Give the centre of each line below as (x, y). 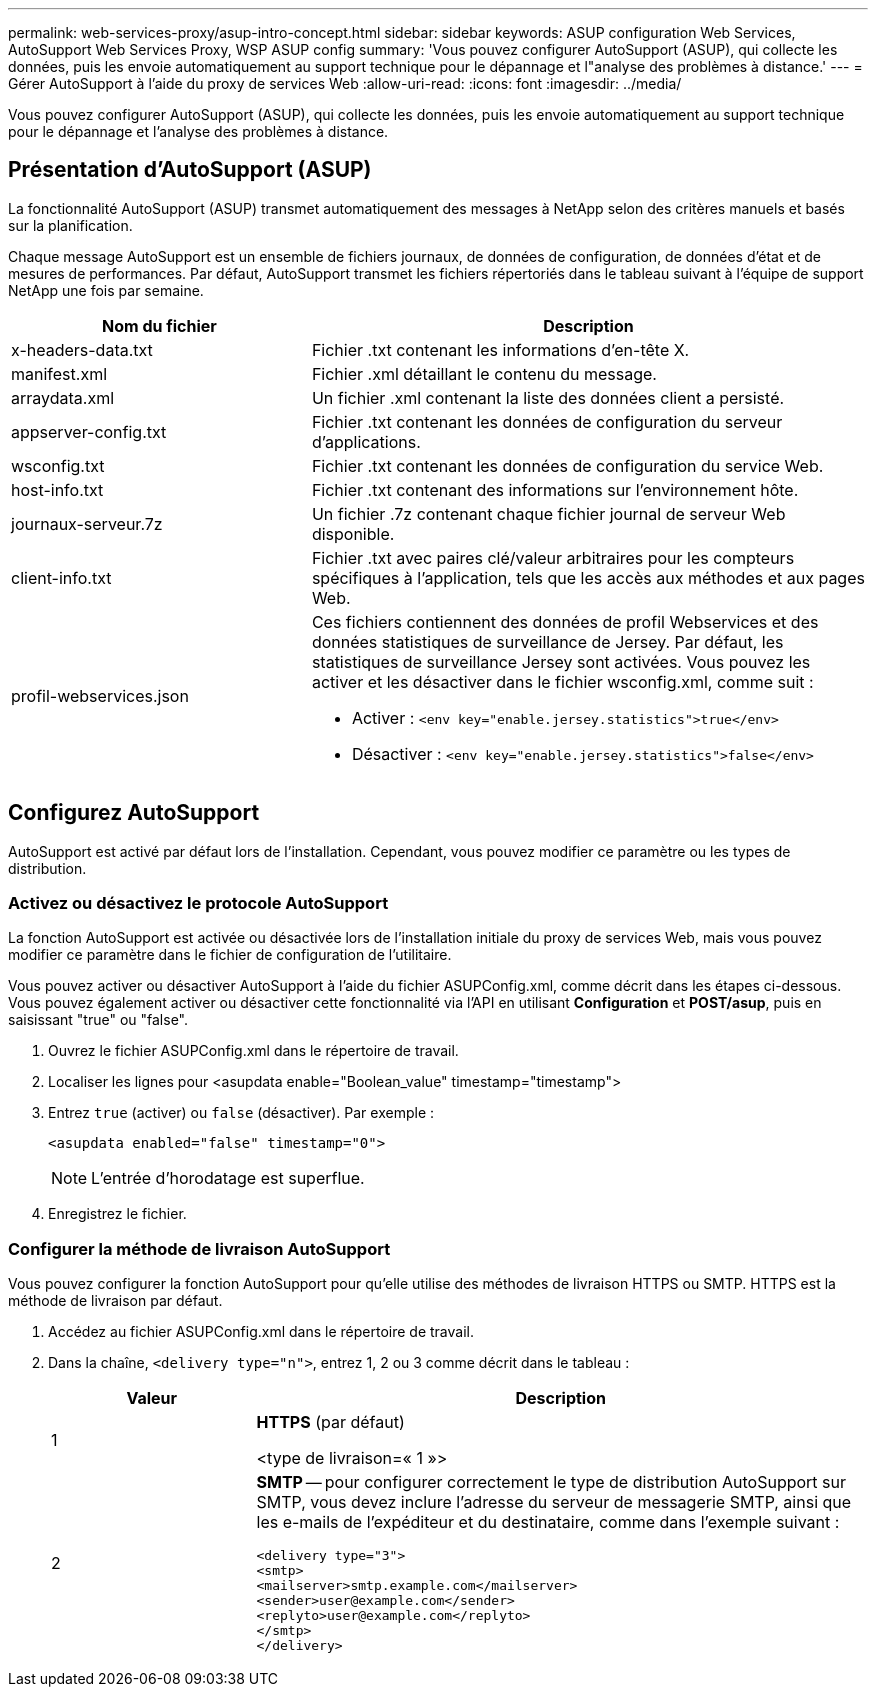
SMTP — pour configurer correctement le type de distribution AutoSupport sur (551, 1482)
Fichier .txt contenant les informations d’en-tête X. (500, 349)
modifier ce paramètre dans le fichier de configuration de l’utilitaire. (230, 955)
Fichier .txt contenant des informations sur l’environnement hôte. (555, 489)
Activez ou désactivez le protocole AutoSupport (198, 903)
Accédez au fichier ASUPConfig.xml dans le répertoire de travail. (261, 1332)
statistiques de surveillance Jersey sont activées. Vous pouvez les (561, 661)
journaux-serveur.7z (87, 523)
